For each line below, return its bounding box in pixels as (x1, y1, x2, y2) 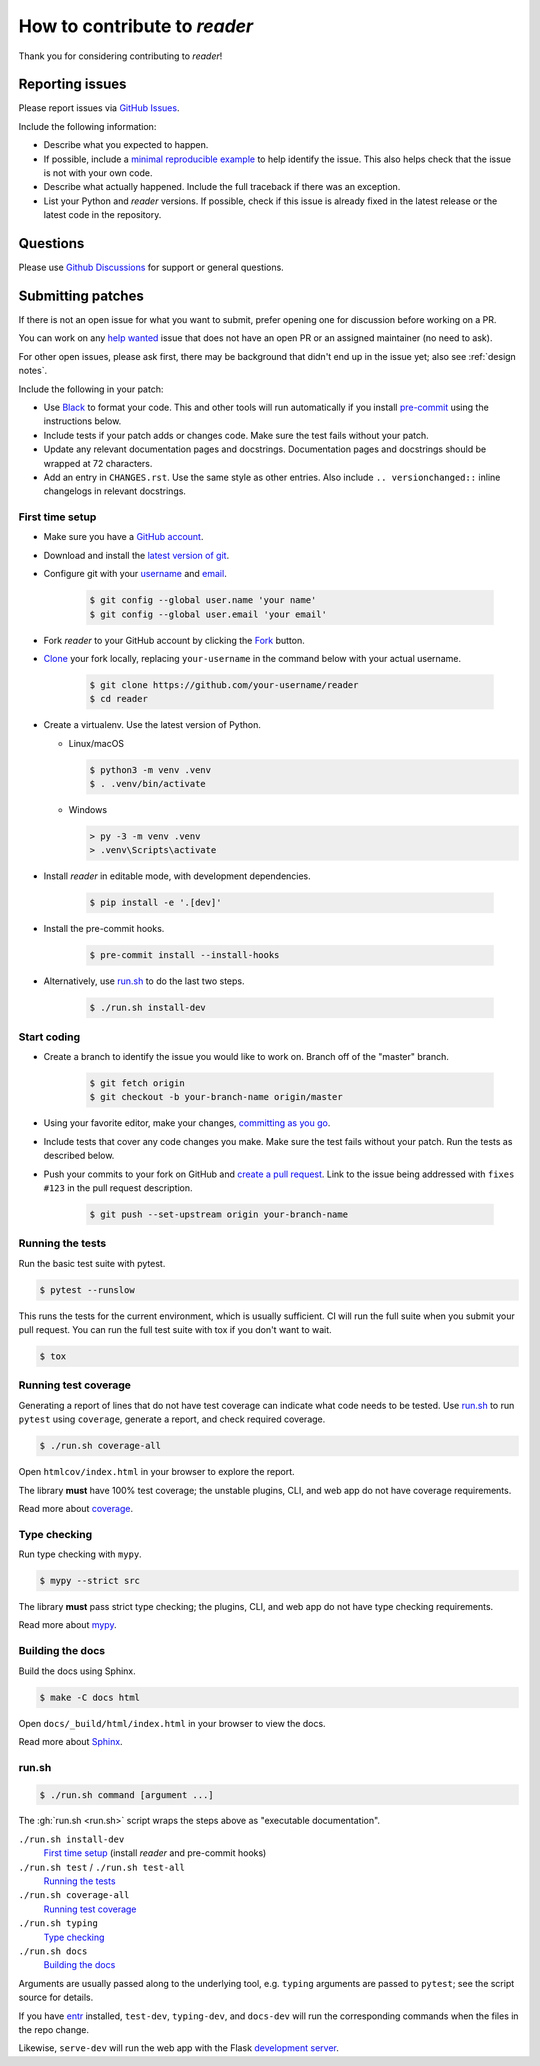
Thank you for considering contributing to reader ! (18, 50, 223, 62)
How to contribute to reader (18, 15, 254, 37)
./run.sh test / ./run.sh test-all (18, 1861, 185, 1873)
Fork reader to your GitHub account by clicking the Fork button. (43, 634, 305, 646)
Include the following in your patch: (18, 383, 164, 395)
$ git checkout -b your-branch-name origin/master (89, 1091, 344, 1103)
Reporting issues (18, 76, 127, 93)
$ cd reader (89, 693, 149, 705)
